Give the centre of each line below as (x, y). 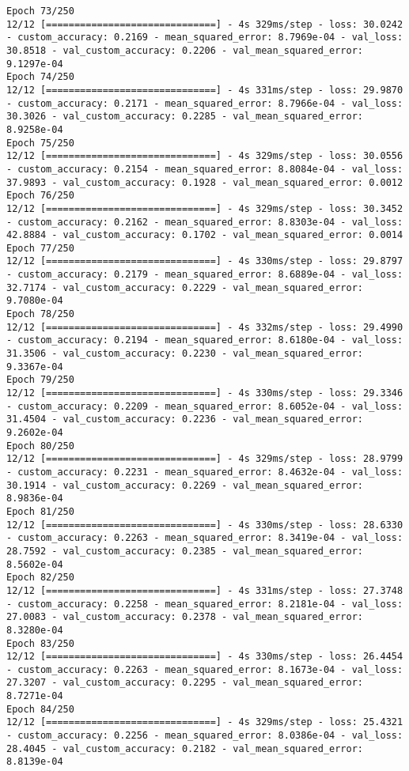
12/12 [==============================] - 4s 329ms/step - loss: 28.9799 (205, 459)
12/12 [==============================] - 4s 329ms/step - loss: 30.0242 (205, 24)
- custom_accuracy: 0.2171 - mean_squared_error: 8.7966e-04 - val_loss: (205, 103)
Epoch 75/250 (40, 143)
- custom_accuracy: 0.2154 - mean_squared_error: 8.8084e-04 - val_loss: (205, 169)
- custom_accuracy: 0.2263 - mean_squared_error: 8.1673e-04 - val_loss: (205, 669)
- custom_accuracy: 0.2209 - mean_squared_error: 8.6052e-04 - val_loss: (205, 406)
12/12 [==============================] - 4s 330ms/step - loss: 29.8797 (205, 261)
